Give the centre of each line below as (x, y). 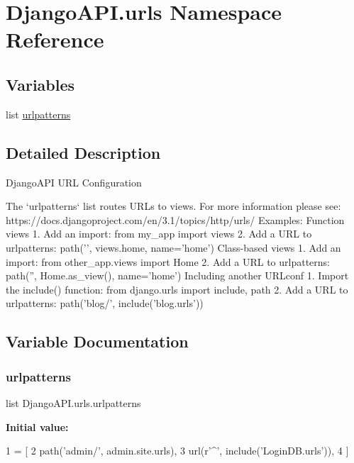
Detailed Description (83, 152)
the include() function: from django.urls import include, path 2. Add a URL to (177, 289)
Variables (40, 84)
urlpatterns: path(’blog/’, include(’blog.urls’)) (105, 303)
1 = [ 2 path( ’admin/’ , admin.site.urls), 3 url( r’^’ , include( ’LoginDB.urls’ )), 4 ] (177, 451)
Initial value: (37, 426)
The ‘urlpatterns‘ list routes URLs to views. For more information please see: (173, 206)
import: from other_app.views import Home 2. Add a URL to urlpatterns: (168, 261)
